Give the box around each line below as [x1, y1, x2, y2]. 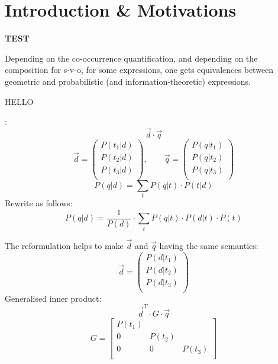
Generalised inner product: [5, 292, 102, 304]
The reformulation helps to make [5, 240, 124, 252]
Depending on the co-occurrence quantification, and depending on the [5, 52, 258, 64]
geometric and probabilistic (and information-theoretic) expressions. [5, 75, 251, 87]
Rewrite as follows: [5, 197, 73, 209]
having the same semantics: [159, 240, 258, 252]
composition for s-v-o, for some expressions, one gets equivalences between [5, 63, 274, 76]
